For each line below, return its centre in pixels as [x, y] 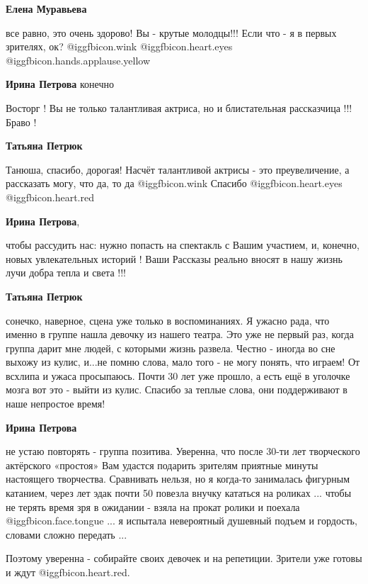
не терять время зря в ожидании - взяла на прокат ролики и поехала [153, 506]
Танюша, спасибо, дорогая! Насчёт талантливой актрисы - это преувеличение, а [178, 169]
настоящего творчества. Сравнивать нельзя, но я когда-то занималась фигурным [178, 479]
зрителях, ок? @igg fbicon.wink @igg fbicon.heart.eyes [119, 46]
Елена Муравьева [46, 9]
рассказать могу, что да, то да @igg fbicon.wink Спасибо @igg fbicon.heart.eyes [174, 183]
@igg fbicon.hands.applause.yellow [78, 60]
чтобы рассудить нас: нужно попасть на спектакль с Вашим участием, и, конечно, [183, 245]
